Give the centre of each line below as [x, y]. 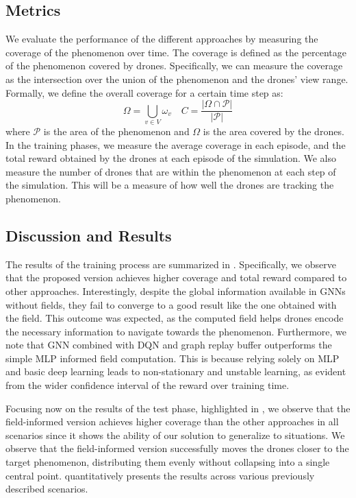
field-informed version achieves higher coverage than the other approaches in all [172, 422]
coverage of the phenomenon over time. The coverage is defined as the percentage [176, 52]
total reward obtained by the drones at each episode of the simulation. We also [171, 158]
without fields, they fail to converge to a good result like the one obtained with [171, 304]
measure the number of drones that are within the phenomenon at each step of [171, 171]
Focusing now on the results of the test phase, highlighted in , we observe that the [178, 408]
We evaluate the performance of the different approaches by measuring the [162, 39]
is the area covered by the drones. [274, 131]
